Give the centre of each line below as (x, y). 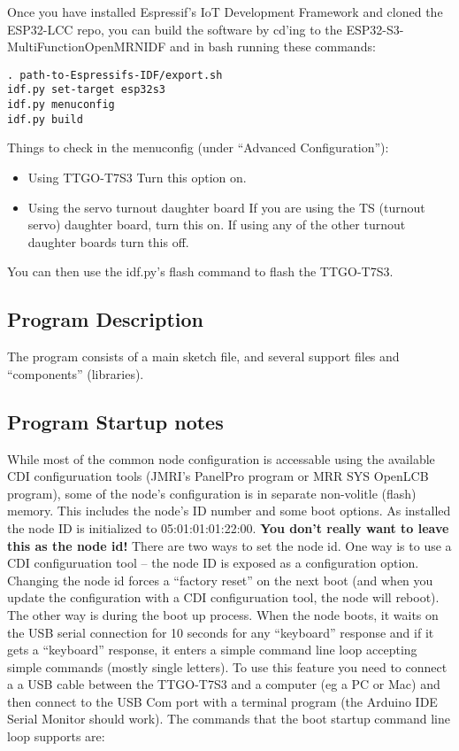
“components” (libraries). (76, 373)
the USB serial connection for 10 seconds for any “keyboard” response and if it (221, 632)
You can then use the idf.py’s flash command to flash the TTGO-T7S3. (200, 271)
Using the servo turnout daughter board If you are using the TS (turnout (226, 207)
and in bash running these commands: (273, 46)
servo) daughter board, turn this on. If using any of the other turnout (217, 225)
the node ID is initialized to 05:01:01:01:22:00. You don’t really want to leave (228, 527)
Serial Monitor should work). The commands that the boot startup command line (229, 719)
